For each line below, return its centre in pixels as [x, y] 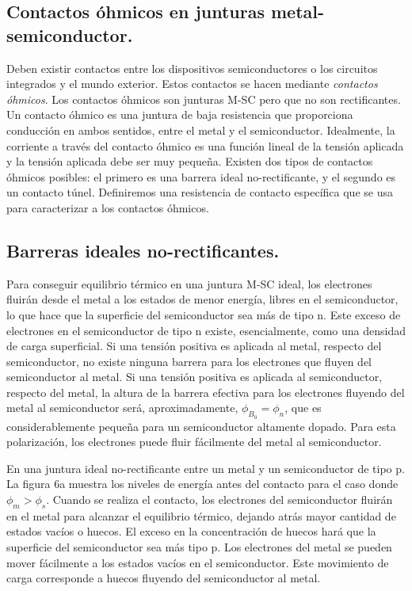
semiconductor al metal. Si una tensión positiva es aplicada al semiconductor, [195, 377]
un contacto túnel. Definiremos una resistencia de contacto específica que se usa [200, 192]
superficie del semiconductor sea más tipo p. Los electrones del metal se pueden [199, 547]
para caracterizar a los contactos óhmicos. [108, 207]
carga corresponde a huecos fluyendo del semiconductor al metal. [164, 578]
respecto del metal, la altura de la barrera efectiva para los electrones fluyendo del [206, 392]
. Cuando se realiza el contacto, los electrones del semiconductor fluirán [219, 499]
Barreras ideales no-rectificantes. [143, 250]
